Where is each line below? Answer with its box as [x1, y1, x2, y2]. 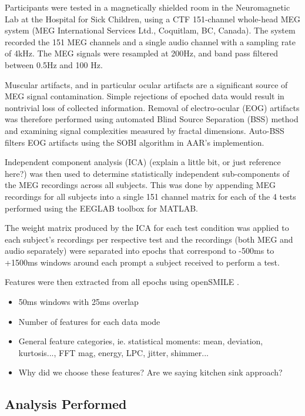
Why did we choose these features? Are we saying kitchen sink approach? [18, 366, 283, 378]
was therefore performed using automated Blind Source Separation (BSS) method [5, 113, 299, 125]
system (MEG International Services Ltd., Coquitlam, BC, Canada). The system [5, 24, 296, 36]
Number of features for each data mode [18, 315, 160, 327]
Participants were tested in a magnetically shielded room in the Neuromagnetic [5, 1, 290, 13]
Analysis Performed [5, 395, 127, 413]
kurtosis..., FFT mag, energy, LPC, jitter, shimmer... [18, 346, 209, 358]
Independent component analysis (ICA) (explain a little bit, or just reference [5, 156, 281, 168]
